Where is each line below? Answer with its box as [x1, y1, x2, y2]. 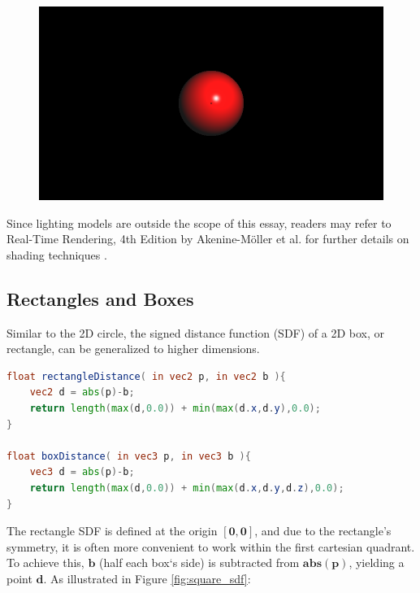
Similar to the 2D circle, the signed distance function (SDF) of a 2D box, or [6, 324, 385, 341]
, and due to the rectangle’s [254, 522, 392, 539]
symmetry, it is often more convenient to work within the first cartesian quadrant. [6, 538, 415, 555]
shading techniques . [6, 246, 107, 263]
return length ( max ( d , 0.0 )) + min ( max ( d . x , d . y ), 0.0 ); [29, 403, 321, 415]
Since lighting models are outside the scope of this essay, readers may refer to [6, 214, 392, 231]
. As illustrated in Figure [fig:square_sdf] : [43, 570, 251, 586]
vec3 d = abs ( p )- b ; [29, 466, 135, 478]
